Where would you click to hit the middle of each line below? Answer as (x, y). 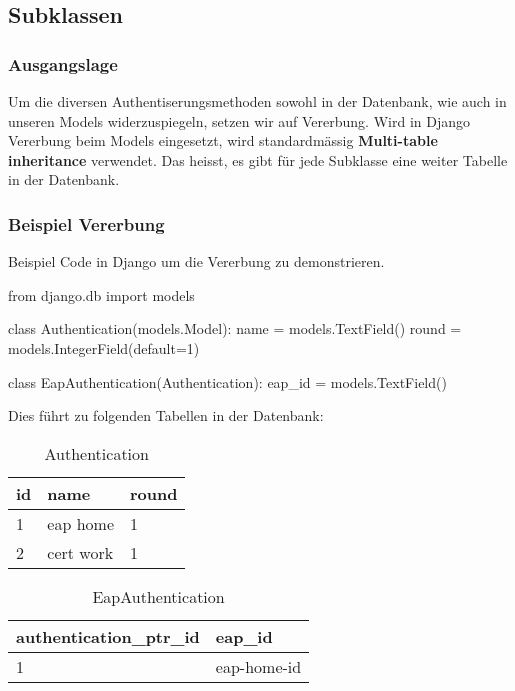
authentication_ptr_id (108, 636)
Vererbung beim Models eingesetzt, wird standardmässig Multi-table (223, 140)
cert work (80, 552)
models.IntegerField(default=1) (104, 347)
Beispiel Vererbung (86, 223)
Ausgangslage (63, 63)
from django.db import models (101, 294)
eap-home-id (258, 666)
